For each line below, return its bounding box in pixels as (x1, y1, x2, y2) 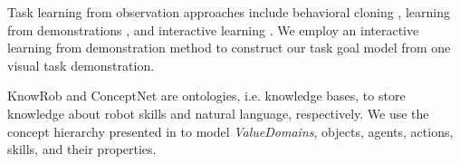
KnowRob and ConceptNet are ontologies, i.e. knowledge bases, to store (7, 86, 406, 105)
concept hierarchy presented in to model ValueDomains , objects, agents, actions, (7, 121, 454, 140)
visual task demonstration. (7, 55, 155, 74)
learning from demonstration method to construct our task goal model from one (7, 38, 451, 57)
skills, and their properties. (7, 140, 157, 159)
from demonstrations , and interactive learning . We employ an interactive (7, 20, 419, 39)
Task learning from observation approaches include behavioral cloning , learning (7, 3, 450, 21)
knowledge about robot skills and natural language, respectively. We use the (7, 103, 429, 122)
